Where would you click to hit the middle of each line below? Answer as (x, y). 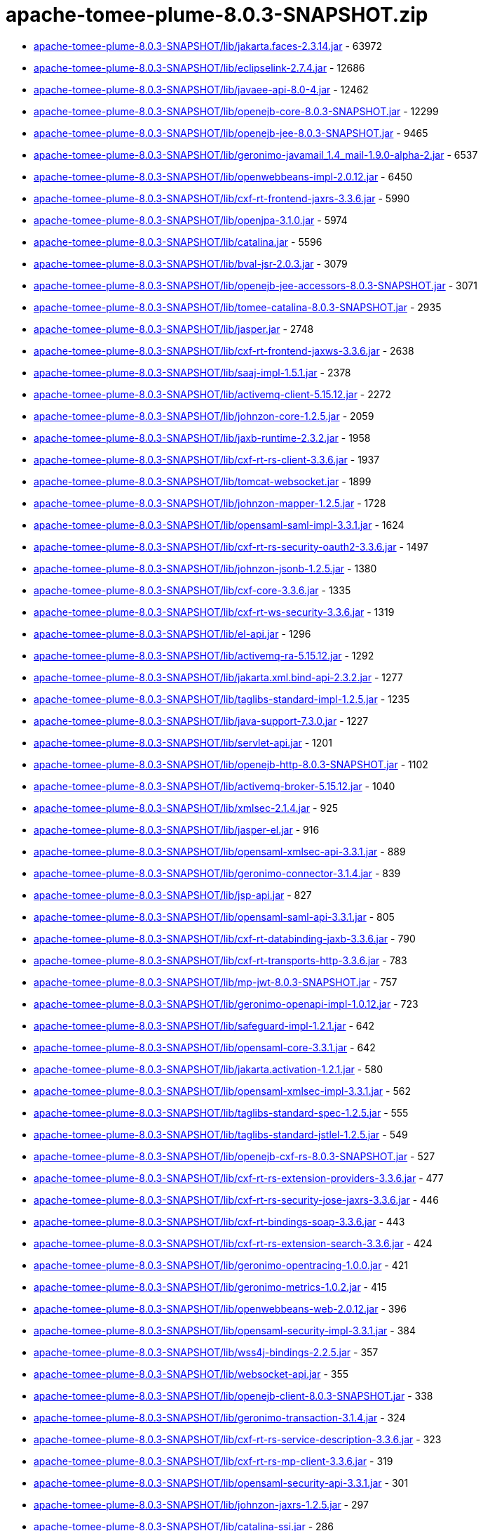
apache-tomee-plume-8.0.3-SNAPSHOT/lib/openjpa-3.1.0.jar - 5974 (191, 220)
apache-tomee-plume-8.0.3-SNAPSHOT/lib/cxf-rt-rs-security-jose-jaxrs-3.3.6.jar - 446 (236, 1200)
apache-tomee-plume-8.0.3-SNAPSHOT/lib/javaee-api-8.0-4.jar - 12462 (201, 89)
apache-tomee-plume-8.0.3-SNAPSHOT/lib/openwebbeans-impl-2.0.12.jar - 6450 (223, 176)
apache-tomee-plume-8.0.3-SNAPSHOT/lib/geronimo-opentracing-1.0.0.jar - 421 (221, 1265)
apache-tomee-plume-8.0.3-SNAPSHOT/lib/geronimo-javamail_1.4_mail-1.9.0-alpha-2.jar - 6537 (256, 155)
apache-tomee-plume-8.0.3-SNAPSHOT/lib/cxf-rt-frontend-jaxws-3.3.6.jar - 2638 (224, 350)
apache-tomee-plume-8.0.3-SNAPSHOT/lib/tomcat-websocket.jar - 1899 (203, 481)
